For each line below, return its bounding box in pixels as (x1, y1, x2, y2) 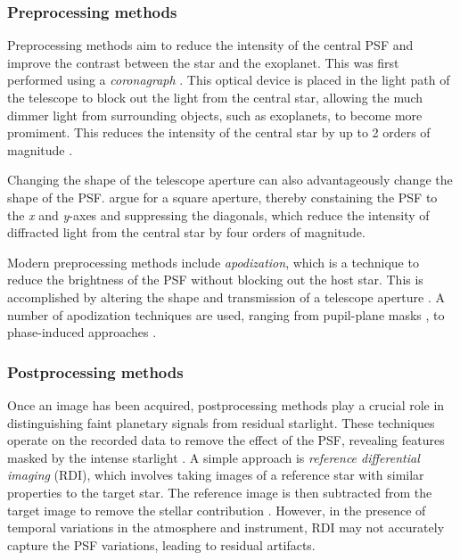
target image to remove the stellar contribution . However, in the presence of (7, 500, 426, 519)
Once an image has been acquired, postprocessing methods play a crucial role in (7, 395, 445, 414)
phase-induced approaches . (7, 323, 157, 342)
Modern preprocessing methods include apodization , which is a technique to (7, 252, 419, 271)
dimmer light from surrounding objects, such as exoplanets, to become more (7, 105, 423, 124)
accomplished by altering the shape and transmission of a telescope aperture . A (7, 287, 446, 306)
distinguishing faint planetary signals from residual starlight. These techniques (7, 413, 435, 432)
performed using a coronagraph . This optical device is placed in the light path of (7, 70, 450, 89)
